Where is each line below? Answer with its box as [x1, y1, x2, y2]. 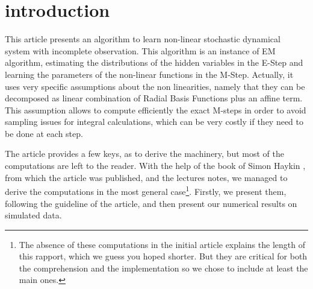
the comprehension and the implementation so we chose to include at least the [19, 261, 308, 274]
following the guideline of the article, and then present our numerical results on [5, 197, 297, 209]
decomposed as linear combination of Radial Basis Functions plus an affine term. [5, 92, 303, 104]
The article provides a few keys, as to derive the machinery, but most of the [5, 147, 284, 160]
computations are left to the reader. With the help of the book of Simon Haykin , [5, 159, 306, 172]
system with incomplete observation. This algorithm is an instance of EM [5, 44, 276, 57]
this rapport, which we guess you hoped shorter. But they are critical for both [19, 250, 308, 262]
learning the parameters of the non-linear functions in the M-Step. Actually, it [5, 68, 294, 80]
